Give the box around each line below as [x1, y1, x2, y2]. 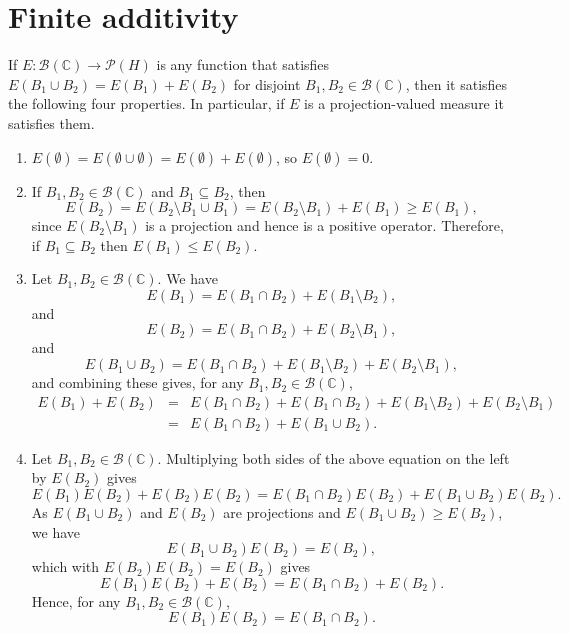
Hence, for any [31, 590, 121, 611]
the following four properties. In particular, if [8, 93, 285, 114]
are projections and [223, 501, 341, 522]
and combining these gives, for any [31, 372, 244, 393]
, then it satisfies [405, 73, 508, 94]
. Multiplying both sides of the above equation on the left [157, 447, 510, 468]
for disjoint [233, 73, 301, 94]
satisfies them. [8, 112, 95, 133]
